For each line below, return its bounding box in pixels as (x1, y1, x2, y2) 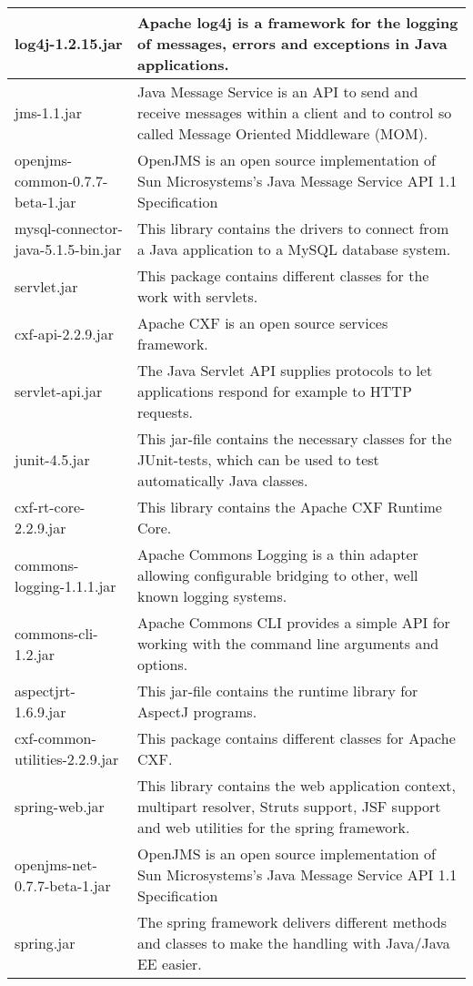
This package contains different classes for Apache (136, 727, 456, 748)
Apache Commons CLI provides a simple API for (136, 612, 450, 633)
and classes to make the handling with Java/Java (136, 932, 450, 953)
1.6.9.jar (15, 701, 66, 722)
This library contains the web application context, (136, 775, 457, 796)
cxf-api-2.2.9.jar (15, 322, 114, 344)
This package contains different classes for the (136, 265, 429, 286)
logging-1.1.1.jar (15, 574, 116, 596)
